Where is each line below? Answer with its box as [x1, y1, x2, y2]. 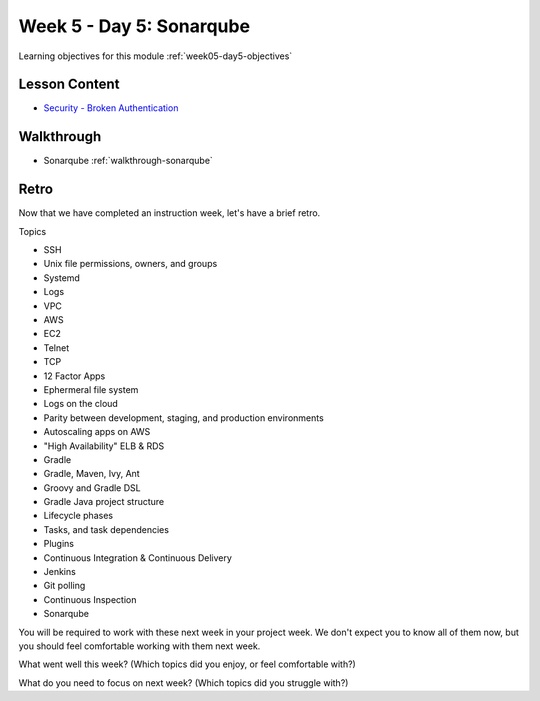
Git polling [43, 580, 86, 592]
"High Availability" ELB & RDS [43, 440, 165, 452]
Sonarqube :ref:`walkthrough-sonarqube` [43, 155, 214, 167]
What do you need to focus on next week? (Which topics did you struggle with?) [18, 676, 349, 689]
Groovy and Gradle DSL [43, 481, 141, 494]
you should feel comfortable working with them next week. [18, 640, 261, 652]
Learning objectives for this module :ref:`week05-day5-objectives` [18, 50, 293, 62]
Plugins [43, 538, 75, 550]
